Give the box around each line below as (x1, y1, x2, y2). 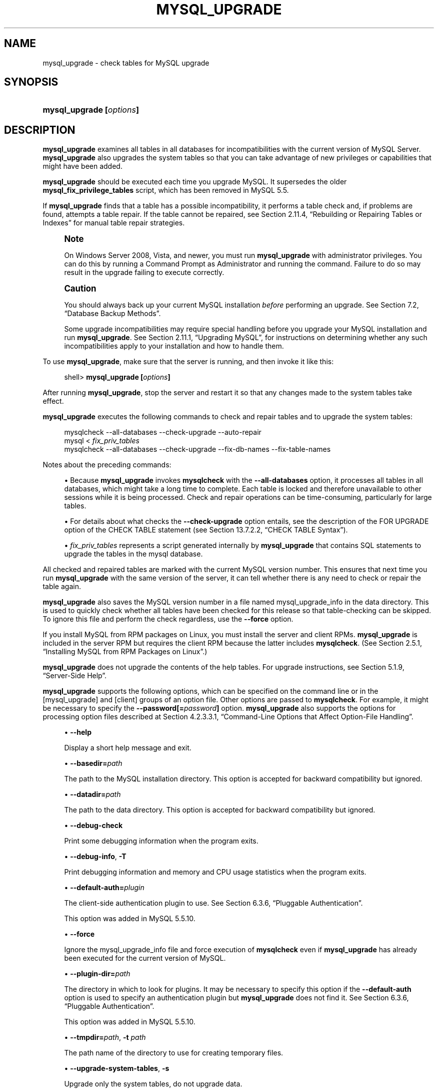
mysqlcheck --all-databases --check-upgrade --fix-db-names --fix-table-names (64, 445, 331, 454)
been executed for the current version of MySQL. (64, 954, 226, 963)
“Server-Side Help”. (42, 671, 107, 680)
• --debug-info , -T (64, 852, 126, 861)
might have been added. (42, 162, 122, 171)
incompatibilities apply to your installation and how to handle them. (64, 342, 284, 351)
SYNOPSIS (4, 76, 58, 89)
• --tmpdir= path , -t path (64, 1033, 146, 1042)
